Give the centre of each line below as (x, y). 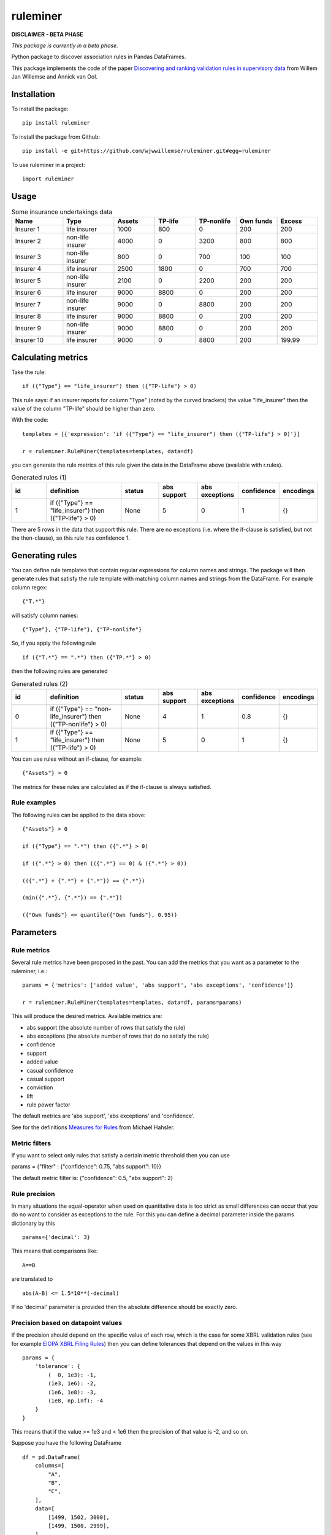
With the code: (30, 420)
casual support (46, 1079)
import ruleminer (48, 179)
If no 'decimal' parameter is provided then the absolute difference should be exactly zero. (124, 1307)
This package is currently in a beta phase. (65, 45)
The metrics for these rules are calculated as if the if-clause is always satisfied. (111, 787)
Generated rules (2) (40, 683)
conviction (40, 1087)
